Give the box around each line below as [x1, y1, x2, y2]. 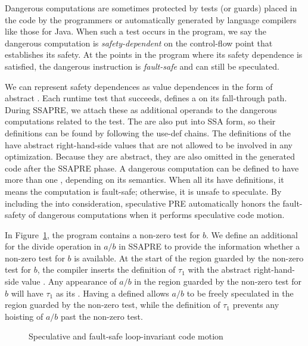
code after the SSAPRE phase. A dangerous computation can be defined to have [5, 161, 299, 174]
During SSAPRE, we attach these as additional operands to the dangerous [5, 103, 277, 116]
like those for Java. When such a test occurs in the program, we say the [5, 25, 266, 38]
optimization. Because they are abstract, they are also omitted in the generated [5, 150, 295, 163]
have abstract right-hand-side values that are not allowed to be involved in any [5, 138, 293, 151]
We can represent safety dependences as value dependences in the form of [5, 80, 273, 92]
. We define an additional [206, 228, 298, 241]
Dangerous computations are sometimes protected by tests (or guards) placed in [5, 2, 297, 14]
